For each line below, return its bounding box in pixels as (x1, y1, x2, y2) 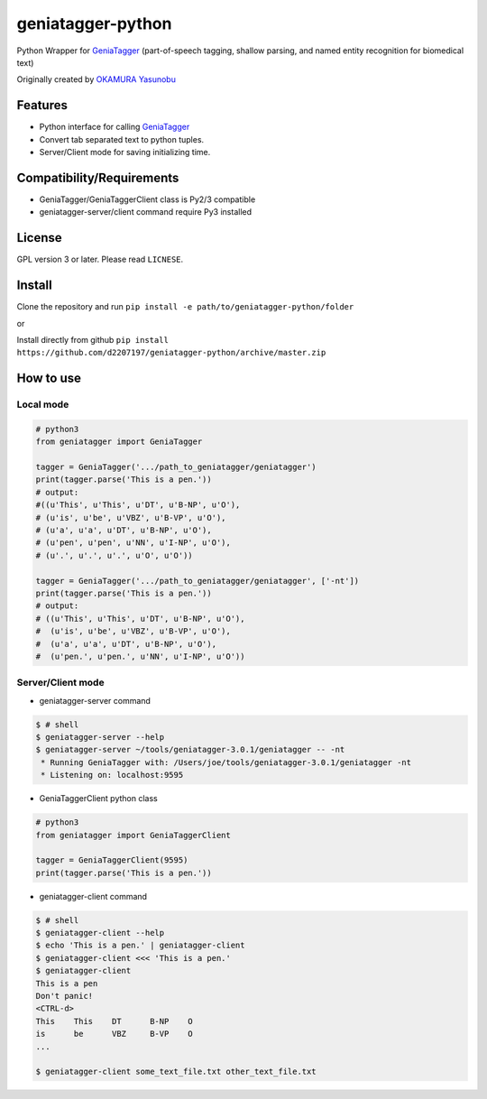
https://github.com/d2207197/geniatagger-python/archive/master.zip (16, 347, 326, 358)
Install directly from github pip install (16, 334, 169, 345)
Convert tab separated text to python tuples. (39, 134, 205, 144)
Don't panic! (35, 991, 94, 1002)
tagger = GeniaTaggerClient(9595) (35, 855, 188, 865)
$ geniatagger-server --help (35, 732, 165, 742)
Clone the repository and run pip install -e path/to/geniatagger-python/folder (16, 301, 354, 312)
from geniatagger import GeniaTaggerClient (35, 830, 232, 840)
